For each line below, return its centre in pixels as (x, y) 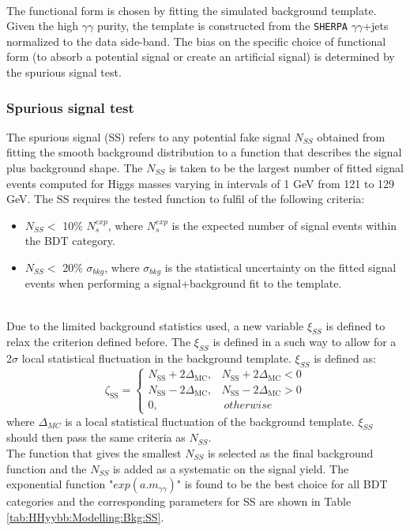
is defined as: (345, 358)
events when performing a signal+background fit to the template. (183, 283)
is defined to (355, 325)
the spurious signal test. (64, 72)
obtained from (351, 136)
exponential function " (60, 484)
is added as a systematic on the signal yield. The (231, 468)
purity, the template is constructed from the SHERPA (222, 26)
